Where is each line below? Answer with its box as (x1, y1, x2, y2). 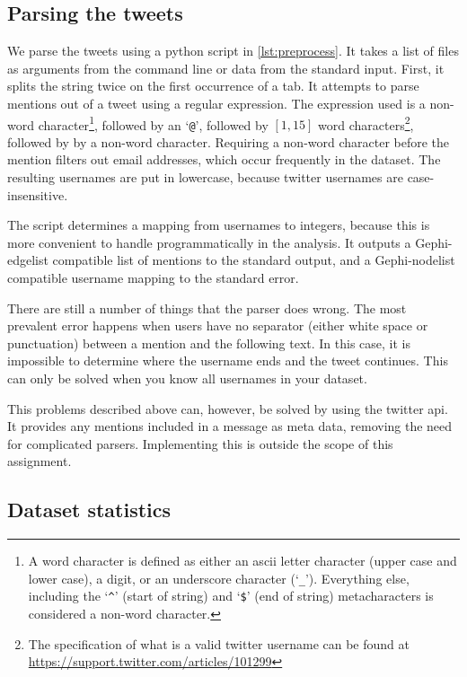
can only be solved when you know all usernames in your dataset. (7, 369, 367, 388)
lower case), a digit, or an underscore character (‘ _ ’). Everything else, (28, 568, 410, 587)
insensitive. (7, 185, 68, 204)
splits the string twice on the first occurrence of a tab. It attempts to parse (7, 76, 419, 95)
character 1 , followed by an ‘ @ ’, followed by (38, 112, 269, 134)
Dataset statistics (7, 496, 172, 523)
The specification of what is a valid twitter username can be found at (28, 634, 410, 653)
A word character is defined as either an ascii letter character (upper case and (28, 551, 457, 570)
